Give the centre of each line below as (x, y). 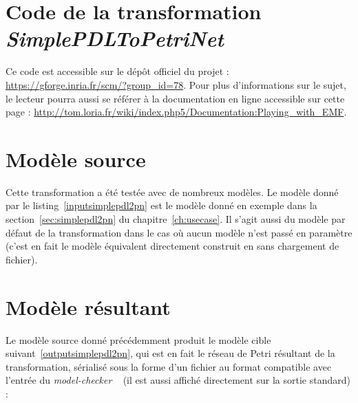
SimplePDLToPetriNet (115, 39)
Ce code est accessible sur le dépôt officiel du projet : (117, 71)
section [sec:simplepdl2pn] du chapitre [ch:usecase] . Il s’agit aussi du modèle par (176, 219)
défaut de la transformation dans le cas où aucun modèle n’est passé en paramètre (179, 232)
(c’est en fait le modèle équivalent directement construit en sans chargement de (172, 246)
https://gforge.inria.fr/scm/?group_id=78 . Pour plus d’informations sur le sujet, (176, 84)
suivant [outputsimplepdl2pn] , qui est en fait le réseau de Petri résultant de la (170, 353)
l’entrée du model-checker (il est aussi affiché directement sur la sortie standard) (178, 380)
